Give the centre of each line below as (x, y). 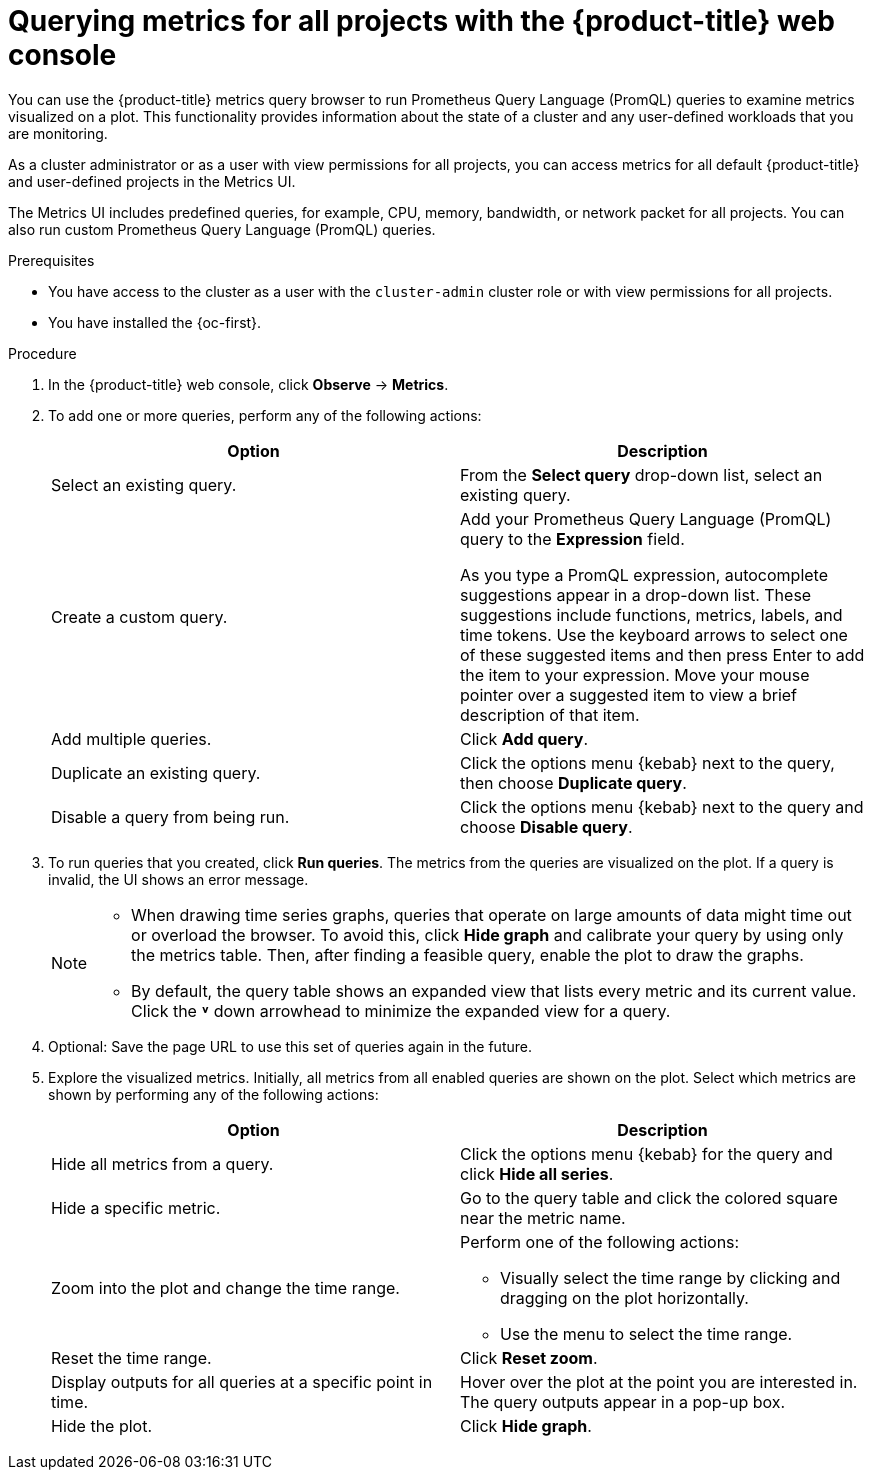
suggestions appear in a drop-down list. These (636, 594)
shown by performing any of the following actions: (213, 1094)
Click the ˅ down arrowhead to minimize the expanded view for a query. (401, 1010)
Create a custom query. (139, 616)
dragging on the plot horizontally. (624, 1297)
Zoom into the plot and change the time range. (225, 1287)
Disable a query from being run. (170, 816)
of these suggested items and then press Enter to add (662, 654)
